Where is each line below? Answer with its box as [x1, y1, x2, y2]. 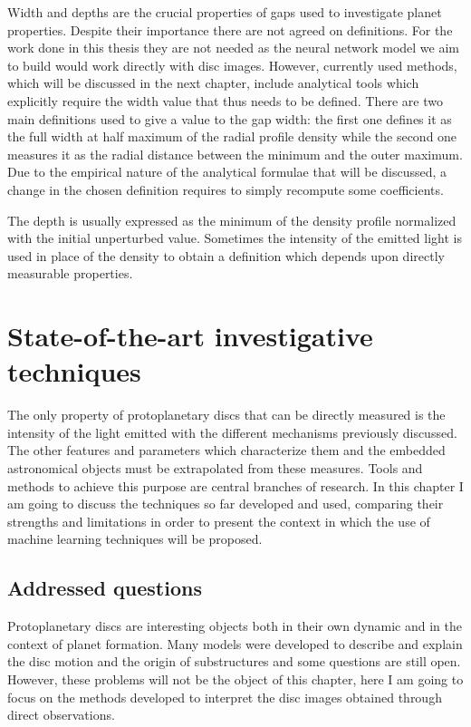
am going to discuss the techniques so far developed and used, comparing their [7, 494, 444, 513]
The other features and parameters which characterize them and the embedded [7, 441, 446, 460]
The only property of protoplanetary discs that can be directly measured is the [7, 405, 446, 424]
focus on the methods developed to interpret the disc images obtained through [7, 687, 442, 706]
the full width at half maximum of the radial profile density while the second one [7, 127, 457, 146]
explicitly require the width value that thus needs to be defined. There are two [7, 91, 443, 110]
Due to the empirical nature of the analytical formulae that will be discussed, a [7, 162, 447, 181]
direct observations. [7, 705, 115, 724]
